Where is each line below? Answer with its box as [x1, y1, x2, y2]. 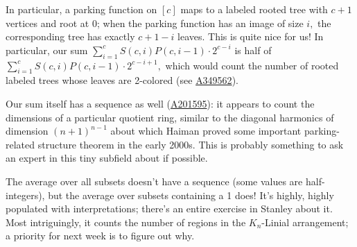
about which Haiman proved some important [110, 123, 302, 138]
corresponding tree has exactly [6, 29, 135, 44]
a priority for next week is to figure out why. [6, 228, 195, 243]
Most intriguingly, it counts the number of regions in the [6, 214, 246, 229]
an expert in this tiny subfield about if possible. [6, 151, 208, 165]
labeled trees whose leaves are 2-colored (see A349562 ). [6, 73, 238, 87]
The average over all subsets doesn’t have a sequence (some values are [6, 173, 303, 188]
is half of [234, 42, 272, 57]
